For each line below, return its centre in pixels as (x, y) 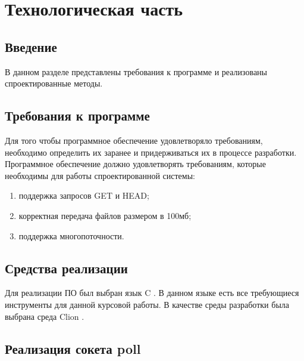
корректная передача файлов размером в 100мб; (105, 215)
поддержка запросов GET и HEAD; (84, 195)
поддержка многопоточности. (71, 235)
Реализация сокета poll (73, 348)
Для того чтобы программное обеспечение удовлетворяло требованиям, (134, 140)
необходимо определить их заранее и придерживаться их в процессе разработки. (151, 152)
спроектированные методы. (54, 83)
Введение (31, 46)
